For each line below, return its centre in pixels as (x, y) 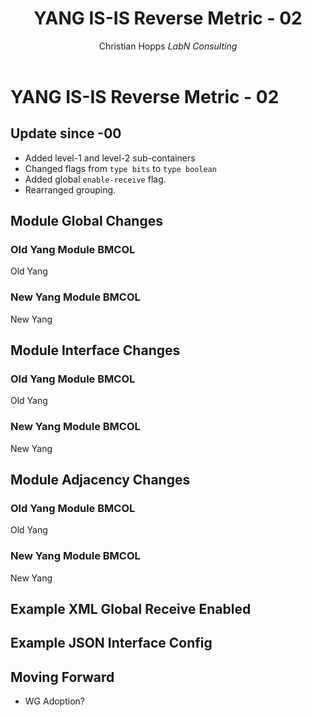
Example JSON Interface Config (111, 643)
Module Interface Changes (95, 350)
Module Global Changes (86, 221)
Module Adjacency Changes (100, 480)
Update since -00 (66, 133)
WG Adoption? (54, 701)
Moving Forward (62, 677)
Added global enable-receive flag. (95, 179)
